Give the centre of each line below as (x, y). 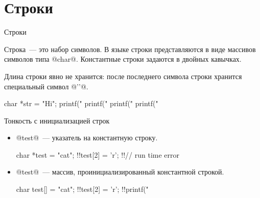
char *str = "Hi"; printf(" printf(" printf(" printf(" (81, 103)
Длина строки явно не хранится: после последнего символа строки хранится (123, 76)
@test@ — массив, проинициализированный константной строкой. (120, 172)
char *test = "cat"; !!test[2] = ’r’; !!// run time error (98, 154)
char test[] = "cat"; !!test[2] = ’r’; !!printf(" (82, 189)
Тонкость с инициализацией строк (57, 120)
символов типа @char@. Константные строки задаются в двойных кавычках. (123, 59)
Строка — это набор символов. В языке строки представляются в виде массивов (130, 49)
